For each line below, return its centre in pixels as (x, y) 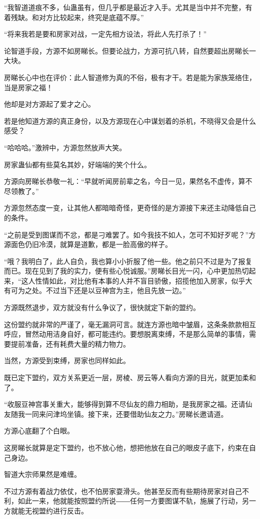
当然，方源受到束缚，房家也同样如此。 (67, 360)
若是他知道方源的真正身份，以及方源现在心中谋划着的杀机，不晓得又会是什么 (130, 120)
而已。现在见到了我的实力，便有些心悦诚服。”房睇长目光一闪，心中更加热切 (126, 271)
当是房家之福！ (28, 87)
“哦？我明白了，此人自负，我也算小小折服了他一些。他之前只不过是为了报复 (128, 261)
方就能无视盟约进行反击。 (46, 510)
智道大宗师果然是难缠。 (42, 474)
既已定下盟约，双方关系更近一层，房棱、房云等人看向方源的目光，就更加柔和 (130, 377)
